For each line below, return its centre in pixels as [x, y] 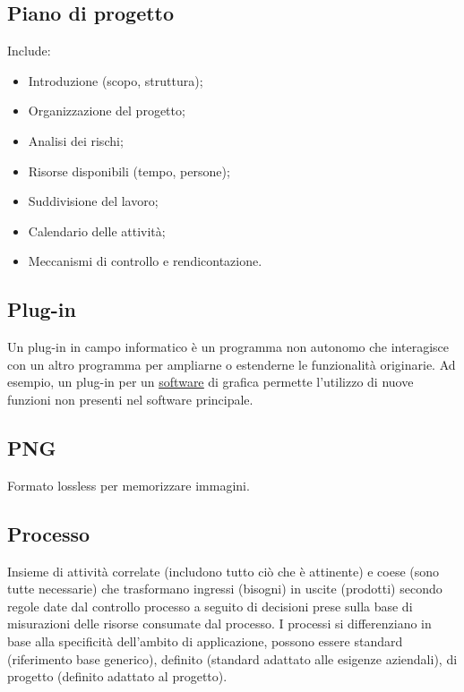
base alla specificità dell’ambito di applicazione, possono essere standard [205, 641]
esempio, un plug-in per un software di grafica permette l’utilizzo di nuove [211, 382]
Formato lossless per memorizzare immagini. [129, 485]
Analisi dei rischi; [76, 140]
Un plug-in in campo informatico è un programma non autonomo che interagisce [228, 347]
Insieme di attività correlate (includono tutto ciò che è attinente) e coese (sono [223, 571]
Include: [29, 51]
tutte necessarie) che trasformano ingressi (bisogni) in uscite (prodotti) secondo [225, 589]
